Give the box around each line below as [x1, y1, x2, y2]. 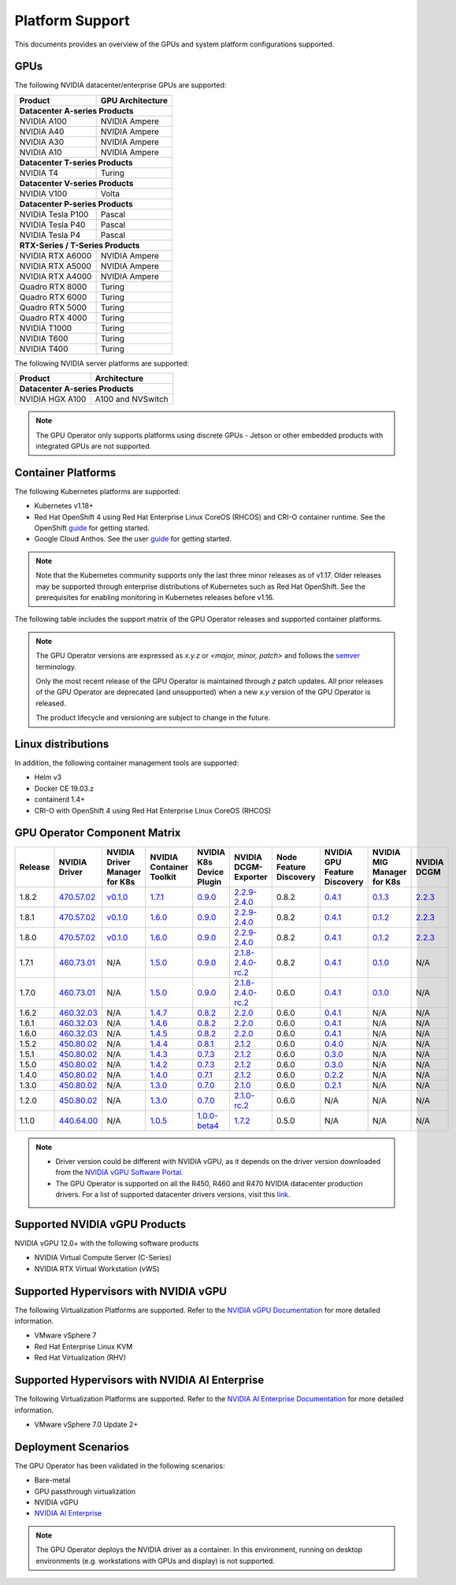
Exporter [233, 871, 268, 882]
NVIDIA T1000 [19, 322, 72, 333]
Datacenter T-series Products [19, 157, 133, 168]
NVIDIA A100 [19, 115, 67, 126]
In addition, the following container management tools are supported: [14, 758, 239, 768]
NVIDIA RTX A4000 [19, 270, 92, 281]
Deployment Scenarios [14, 1440, 130, 1453]
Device [197, 866, 224, 877]
